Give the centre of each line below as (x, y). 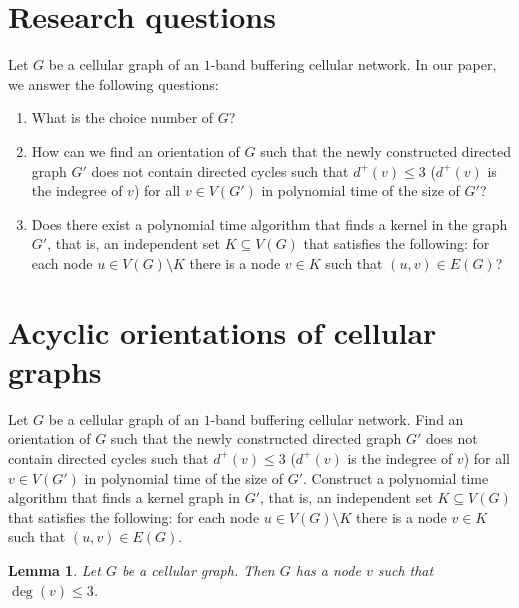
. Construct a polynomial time (396, 477)
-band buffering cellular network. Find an (337, 418)
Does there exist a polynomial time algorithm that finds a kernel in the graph (269, 223)
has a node (328, 569)
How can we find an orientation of (135, 150)
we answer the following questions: (113, 83)
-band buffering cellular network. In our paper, (353, 64)
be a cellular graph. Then (198, 569)
